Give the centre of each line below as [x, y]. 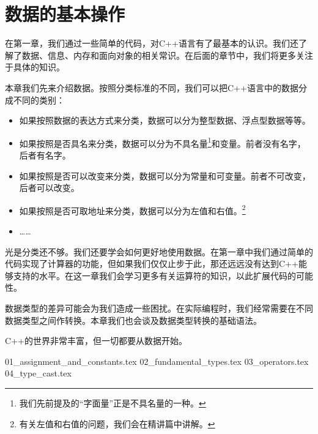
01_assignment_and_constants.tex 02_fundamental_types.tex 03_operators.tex [157, 361]
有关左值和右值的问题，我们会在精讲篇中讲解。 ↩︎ [117, 423]
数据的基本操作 [65, 14]
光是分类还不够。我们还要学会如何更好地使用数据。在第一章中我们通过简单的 [159, 251]
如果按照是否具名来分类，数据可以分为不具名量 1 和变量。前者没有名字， [162, 142]
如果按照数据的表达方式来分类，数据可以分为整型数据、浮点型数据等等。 [165, 120]
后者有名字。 [45, 155]
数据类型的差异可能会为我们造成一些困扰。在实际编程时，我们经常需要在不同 [159, 308]
